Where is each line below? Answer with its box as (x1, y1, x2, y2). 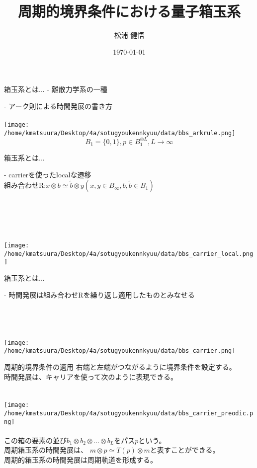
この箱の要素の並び (4, 435, 67, 445)
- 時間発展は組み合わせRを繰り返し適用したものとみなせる (4, 289, 195, 300)
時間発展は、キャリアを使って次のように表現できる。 (4, 371, 178, 382)
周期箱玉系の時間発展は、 (4, 445, 87, 455)
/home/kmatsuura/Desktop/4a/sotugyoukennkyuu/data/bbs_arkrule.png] (4, 129, 236, 137)
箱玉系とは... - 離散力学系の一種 (4, 84, 107, 94)
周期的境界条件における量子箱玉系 (17, 1, 241, 21)
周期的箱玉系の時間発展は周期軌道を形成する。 (4, 455, 157, 465)
